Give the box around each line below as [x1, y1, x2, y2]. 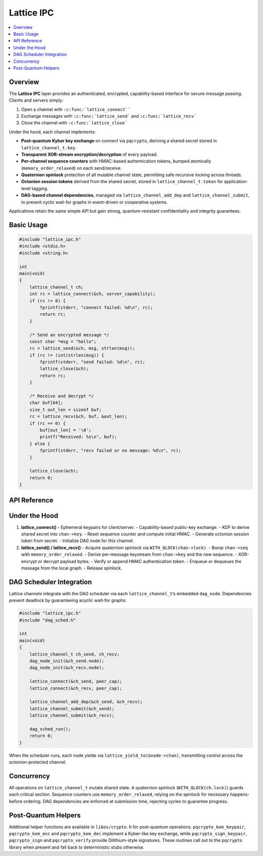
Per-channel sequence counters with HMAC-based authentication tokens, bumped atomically [21, 158, 211, 164]
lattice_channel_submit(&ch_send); [29, 706, 114, 711]
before [9, 798, 23, 804]
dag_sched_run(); [29, 726, 71, 732]
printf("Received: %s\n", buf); [39, 434, 117, 440]
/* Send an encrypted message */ [29, 332, 110, 338]
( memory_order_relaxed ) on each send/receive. [21, 165, 122, 171]
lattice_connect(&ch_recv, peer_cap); [29, 685, 122, 691]
